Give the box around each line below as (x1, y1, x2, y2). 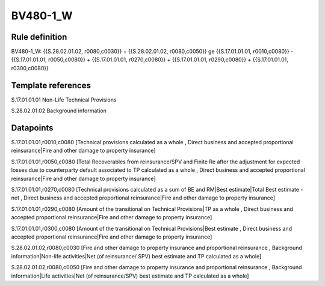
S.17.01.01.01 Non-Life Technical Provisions (11, 96, 117, 103)
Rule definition (11, 32, 67, 42)
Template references (11, 80, 91, 90)
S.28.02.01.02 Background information (11, 107, 107, 114)
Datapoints (11, 123, 54, 133)
